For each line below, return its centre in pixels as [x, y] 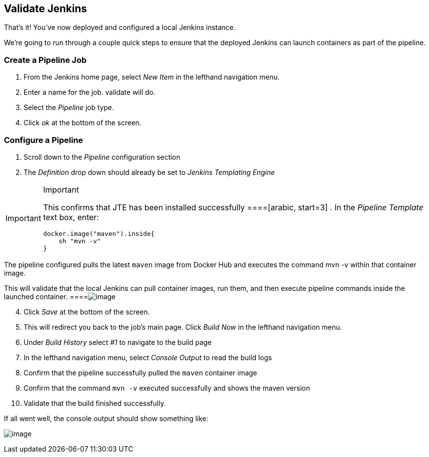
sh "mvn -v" [80, 241]
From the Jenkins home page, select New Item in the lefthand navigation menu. [152, 77]
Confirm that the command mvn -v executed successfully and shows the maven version [167, 388]
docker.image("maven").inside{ [99, 233]
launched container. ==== [46, 296]
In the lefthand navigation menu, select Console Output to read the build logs [148, 357]
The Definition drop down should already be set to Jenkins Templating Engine [149, 172]
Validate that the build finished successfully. [95, 403]
